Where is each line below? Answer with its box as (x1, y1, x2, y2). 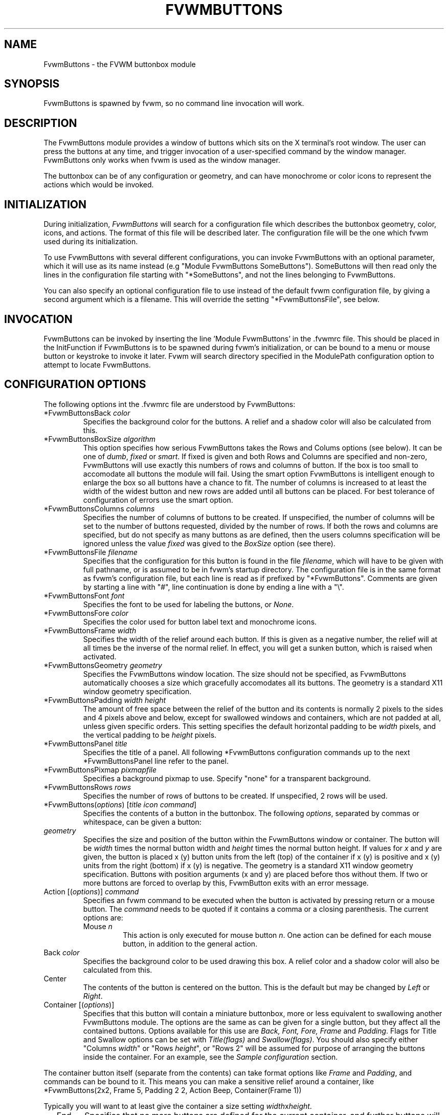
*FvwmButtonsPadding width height (43, 695, 166, 704)
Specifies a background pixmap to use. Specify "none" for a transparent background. (83, 774, 371, 783)
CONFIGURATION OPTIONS (4, 378, 146, 391)
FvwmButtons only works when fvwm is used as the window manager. (43, 156, 280, 165)
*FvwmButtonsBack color (43, 408, 130, 417)
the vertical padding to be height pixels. (83, 730, 217, 739)
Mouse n (83, 921, 113, 931)
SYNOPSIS (4, 77, 60, 91)
